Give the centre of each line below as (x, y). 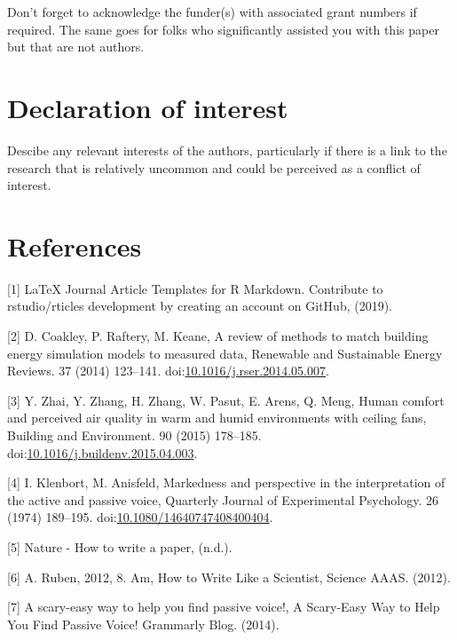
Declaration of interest (148, 107)
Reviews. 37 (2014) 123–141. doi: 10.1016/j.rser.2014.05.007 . (168, 371)
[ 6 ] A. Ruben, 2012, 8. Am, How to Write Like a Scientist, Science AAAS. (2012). (229, 577)
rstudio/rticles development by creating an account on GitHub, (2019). (200, 306)
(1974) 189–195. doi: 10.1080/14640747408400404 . (140, 517)
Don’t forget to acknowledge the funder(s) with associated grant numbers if (212, 12)
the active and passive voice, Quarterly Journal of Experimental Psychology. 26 (223, 499)
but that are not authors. (76, 47)
